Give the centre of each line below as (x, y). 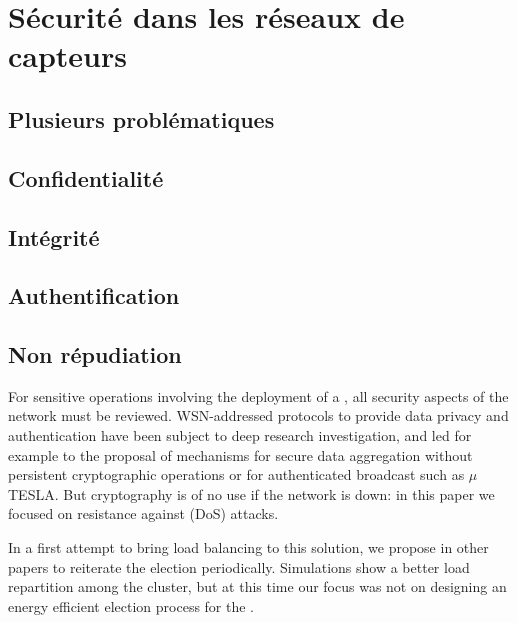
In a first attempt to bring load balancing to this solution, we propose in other (248, 547)
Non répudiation (95, 354)
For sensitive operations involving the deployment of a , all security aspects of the (258, 395)
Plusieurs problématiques (141, 118)
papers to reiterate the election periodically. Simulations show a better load (239, 566)
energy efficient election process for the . (131, 605)
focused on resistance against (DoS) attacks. (143, 513)
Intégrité (54, 236)
